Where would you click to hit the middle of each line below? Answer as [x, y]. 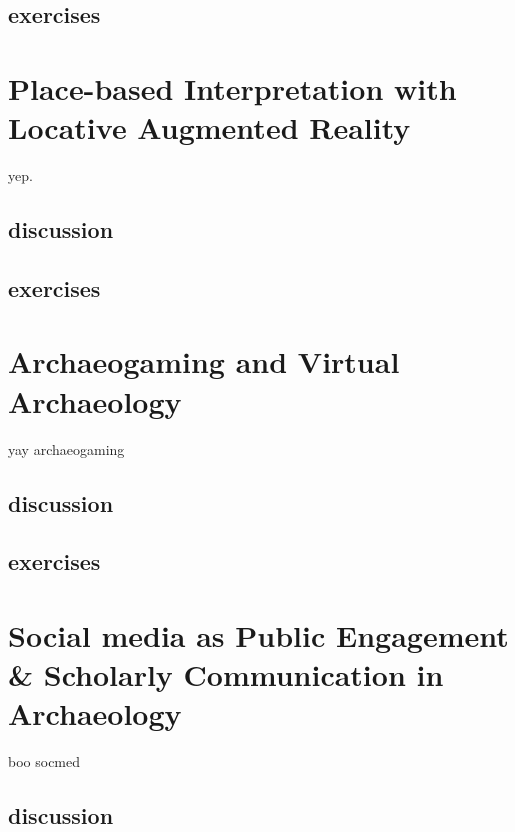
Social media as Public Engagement [258, 634]
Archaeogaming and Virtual [204, 361]
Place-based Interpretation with [232, 87]
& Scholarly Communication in [226, 674]
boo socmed [44, 761]
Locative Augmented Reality [209, 127]
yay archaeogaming [66, 448]
